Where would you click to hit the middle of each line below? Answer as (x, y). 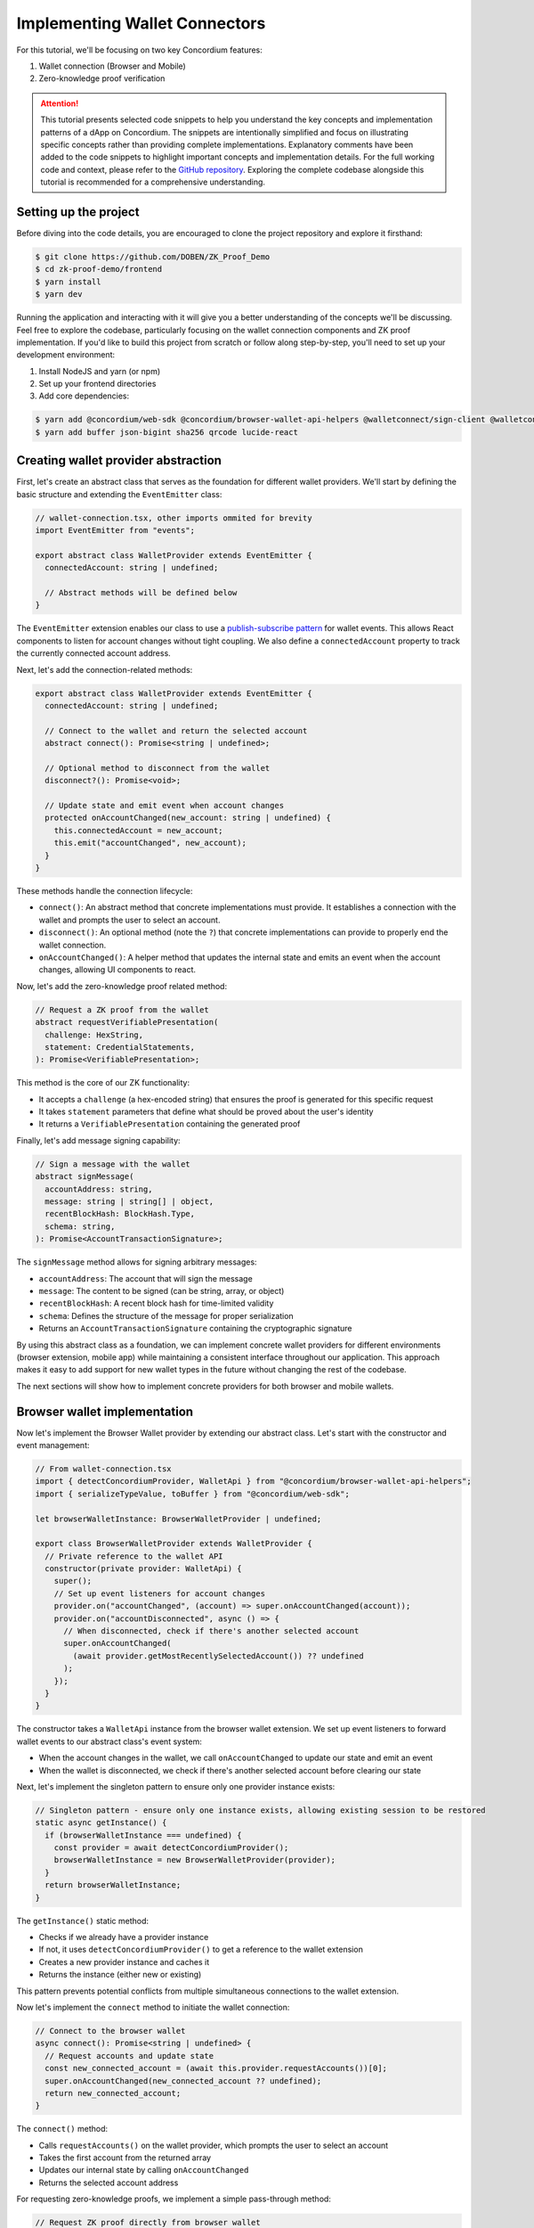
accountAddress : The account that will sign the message (146, 1278)
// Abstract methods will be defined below (141, 593)
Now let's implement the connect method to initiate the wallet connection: (153, 2007)
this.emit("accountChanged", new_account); (150, 843)
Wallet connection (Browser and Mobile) (112, 66)
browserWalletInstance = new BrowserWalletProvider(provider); (195, 1860)
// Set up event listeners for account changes (160, 1593)
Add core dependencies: (84, 396)
